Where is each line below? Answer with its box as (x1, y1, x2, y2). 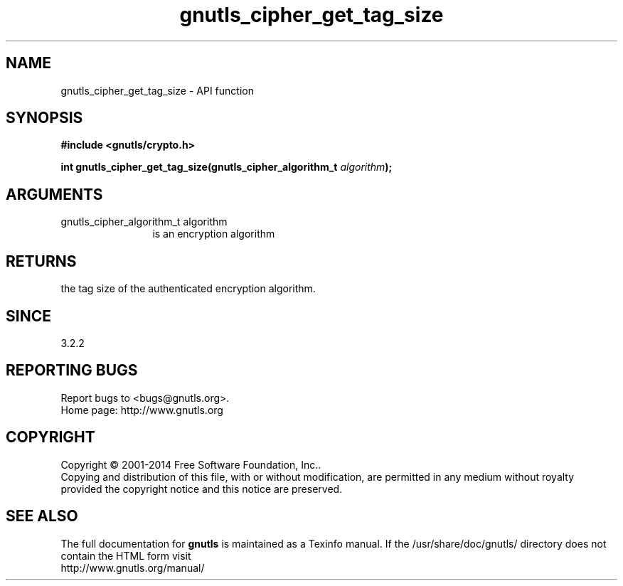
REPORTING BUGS (6, 361, 138, 380)
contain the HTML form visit (60, 549, 191, 562)
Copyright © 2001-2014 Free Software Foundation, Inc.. (60, 458, 321, 471)
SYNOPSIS (6, 109, 83, 127)
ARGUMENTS (6, 185, 103, 203)
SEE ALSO (6, 507, 78, 526)
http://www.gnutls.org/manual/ (60, 561, 205, 574)
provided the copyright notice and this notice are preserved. (60, 482, 343, 495)
